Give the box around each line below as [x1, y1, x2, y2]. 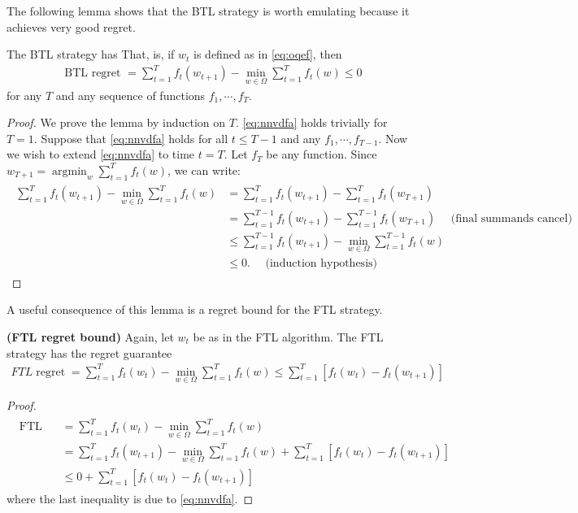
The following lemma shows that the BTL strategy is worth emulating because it [7, 2, 410, 19]
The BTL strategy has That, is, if [7, 46, 175, 63]
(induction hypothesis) [265, 257, 377, 269]
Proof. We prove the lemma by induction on [7, 114, 226, 131]
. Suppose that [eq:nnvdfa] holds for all [33, 129, 228, 146]
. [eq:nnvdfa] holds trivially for [235, 114, 388, 131]
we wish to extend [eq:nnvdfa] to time [7, 146, 195, 163]
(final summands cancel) [450, 212, 572, 224]
